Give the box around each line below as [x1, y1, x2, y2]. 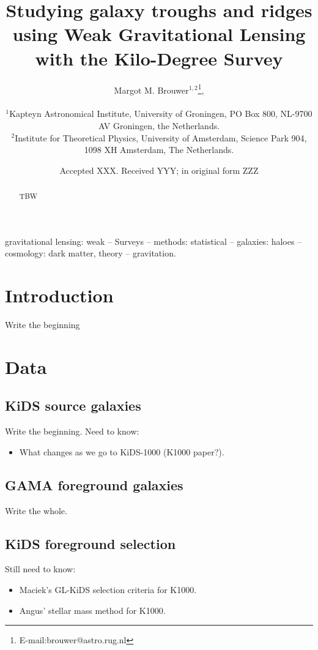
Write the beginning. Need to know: [5, 425, 139, 438]
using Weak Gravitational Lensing [12, 21, 306, 47]
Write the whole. [5, 504, 67, 517]
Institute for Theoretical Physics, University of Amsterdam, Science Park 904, [15, 131, 307, 144]
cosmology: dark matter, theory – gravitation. [5, 247, 176, 260]
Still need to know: [5, 562, 76, 575]
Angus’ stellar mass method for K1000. [19, 603, 166, 616]
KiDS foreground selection [5, 534, 176, 553]
